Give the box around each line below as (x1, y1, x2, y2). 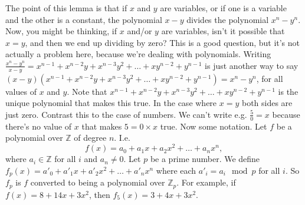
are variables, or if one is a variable (160, 2, 287, 14)
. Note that (67, 85, 107, 97)
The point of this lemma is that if (5, 2, 127, 14)
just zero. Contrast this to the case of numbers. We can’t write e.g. (5, 108, 247, 120)
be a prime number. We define (150, 153, 260, 165)
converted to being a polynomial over (30, 176, 165, 189)
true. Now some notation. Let (160, 120, 267, 132)
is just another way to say (205, 59, 299, 71)
